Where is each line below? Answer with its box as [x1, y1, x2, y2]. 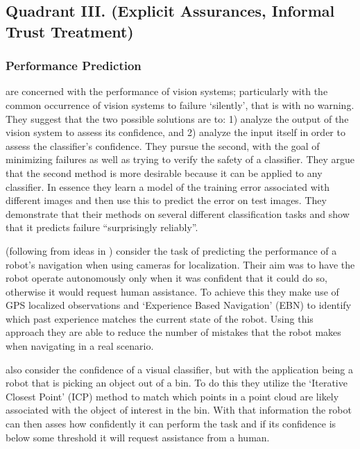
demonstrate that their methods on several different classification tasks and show [6, 206, 350, 221]
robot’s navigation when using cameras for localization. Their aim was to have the [6, 257, 355, 271]
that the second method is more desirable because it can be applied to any [6, 165, 323, 180]
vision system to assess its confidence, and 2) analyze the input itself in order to [6, 125, 345, 139]
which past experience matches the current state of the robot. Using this [6, 311, 314, 325]
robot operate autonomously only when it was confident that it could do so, [6, 271, 327, 285]
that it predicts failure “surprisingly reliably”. [6, 220, 198, 235]
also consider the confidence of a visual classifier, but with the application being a [6, 362, 353, 376]
